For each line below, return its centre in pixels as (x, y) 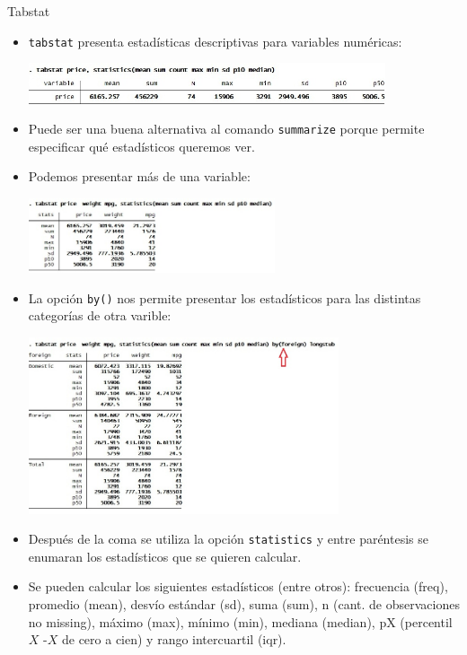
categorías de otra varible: (100, 315)
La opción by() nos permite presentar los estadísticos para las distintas (225, 297)
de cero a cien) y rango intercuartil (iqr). (174, 639)
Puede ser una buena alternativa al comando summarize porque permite (226, 129)
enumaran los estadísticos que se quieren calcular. (165, 556)
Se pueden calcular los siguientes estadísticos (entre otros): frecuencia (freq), (238, 586)
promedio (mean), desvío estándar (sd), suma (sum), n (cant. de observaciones (244, 603)
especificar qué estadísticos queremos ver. (141, 146)
